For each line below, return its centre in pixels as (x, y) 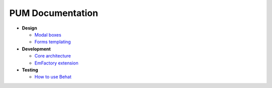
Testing (30, 69)
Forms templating (53, 42)
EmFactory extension (56, 63)
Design (29, 28)
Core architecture (53, 56)
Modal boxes (48, 34)
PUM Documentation (54, 13)
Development (36, 49)
